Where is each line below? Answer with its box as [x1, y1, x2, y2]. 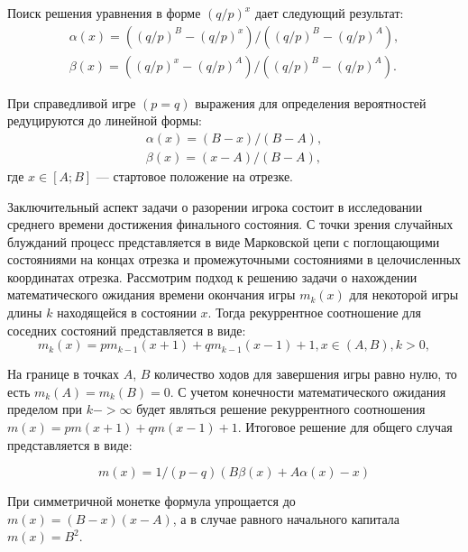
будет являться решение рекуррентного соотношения [136, 400, 426, 419]
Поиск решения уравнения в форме [7, 4, 201, 22]
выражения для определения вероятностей [195, 93, 427, 112]
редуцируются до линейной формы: [7, 111, 202, 130]
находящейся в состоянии [57, 303, 197, 322]
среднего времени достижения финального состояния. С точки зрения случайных [7, 215, 454, 234]
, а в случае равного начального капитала [172, 509, 400, 528]
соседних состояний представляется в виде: [7, 320, 246, 339]
